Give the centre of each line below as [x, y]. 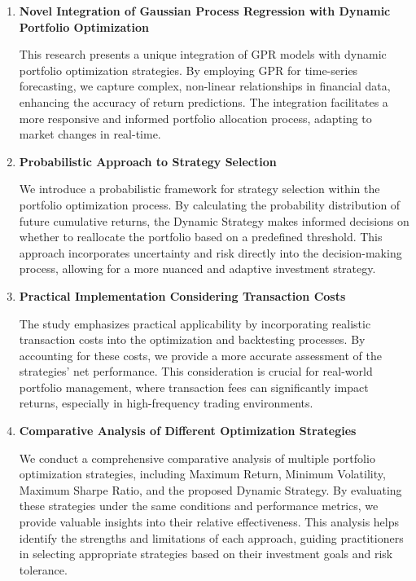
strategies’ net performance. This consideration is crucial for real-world [196, 371]
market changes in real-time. [90, 134]
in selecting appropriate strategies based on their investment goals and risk [206, 554]
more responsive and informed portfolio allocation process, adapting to [195, 118]
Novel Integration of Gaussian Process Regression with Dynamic [205, 11]
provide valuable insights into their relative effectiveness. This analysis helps [209, 522]
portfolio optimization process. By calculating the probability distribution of [210, 204]
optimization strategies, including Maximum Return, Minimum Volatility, [202, 474]
